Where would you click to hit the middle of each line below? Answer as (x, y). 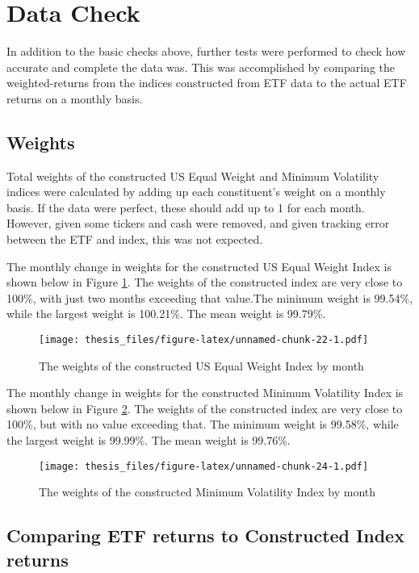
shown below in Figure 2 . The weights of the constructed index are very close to (205, 408)
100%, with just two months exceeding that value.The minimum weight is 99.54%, (210, 297)
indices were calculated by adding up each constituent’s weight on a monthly (196, 192)
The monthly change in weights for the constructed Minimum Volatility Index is (205, 393)
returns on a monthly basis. (75, 98)
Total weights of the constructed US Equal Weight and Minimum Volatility (193, 176)
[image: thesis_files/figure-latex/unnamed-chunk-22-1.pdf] (204, 340)
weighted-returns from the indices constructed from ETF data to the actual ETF (207, 83)
